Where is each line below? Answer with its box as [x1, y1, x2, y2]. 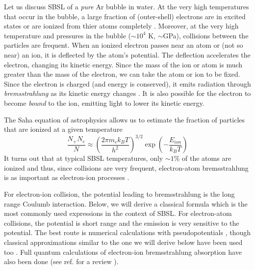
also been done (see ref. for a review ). [4, 256, 119, 267]
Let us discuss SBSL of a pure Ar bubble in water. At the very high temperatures [4, 1, 249, 11]
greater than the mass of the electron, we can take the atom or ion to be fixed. [4, 69, 240, 79]
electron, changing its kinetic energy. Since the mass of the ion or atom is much [4, 59, 243, 69]
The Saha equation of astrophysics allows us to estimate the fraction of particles [4, 114, 245, 124]
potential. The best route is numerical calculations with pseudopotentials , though [4, 227, 251, 238]
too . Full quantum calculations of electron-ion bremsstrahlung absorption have [4, 246, 242, 257]
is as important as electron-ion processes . [4, 172, 129, 182]
